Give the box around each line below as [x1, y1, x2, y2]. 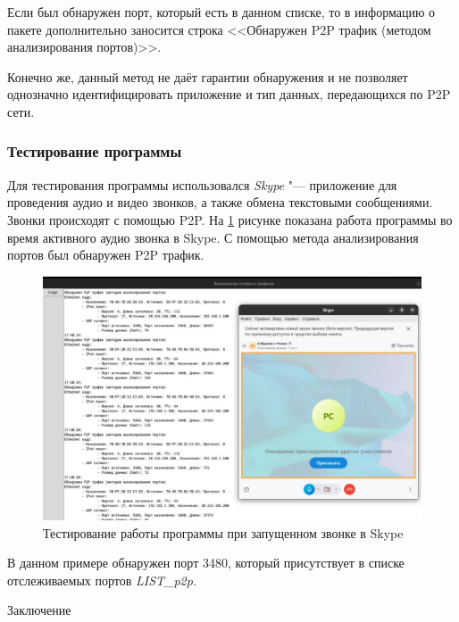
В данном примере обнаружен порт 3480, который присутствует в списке [7, 553, 405, 572]
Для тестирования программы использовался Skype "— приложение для [7, 175, 397, 194]
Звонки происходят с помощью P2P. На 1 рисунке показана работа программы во [7, 210, 453, 228]
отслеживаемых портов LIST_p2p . [7, 570, 196, 589]
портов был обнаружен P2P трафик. [7, 245, 204, 264]
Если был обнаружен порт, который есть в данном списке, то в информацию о [7, 3, 435, 21]
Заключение [7, 601, 71, 619]
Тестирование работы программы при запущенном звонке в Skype [43, 523, 404, 542]
